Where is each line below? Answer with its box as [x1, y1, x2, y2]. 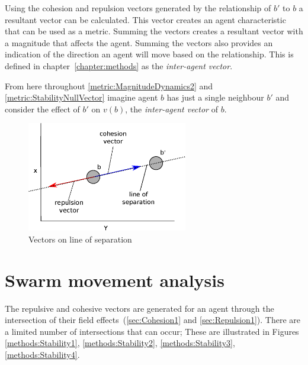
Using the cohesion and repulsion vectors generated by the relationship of [5, 2, 271, 14]
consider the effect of [5, 102, 80, 115]
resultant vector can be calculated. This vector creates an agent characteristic [5, 13, 286, 25]
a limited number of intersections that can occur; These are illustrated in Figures [5, 325, 299, 337]
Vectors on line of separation [28, 232, 132, 245]
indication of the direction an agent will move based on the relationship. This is [5, 48, 294, 60]
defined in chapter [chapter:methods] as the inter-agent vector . [5, 59, 233, 72]
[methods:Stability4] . [5, 348, 80, 361]
